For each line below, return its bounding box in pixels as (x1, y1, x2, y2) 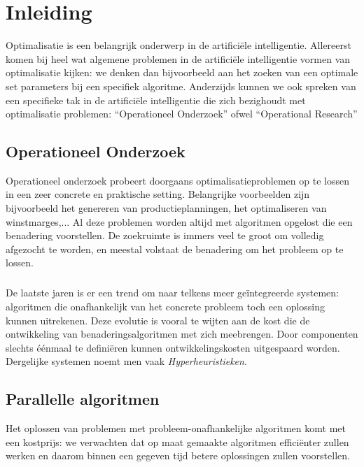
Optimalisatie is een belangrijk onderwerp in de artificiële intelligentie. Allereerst (6, 38, 351, 52)
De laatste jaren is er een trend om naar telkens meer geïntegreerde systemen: (6, 285, 339, 300)
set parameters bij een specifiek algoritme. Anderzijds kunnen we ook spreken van (6, 78, 356, 93)
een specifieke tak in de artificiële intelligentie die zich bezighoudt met (6, 92, 306, 107)
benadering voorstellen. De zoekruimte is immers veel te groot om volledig (6, 228, 324, 243)
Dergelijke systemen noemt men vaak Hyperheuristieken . (6, 354, 247, 368)
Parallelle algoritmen (6, 388, 160, 410)
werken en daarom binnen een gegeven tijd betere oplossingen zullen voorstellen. (6, 448, 350, 463)
